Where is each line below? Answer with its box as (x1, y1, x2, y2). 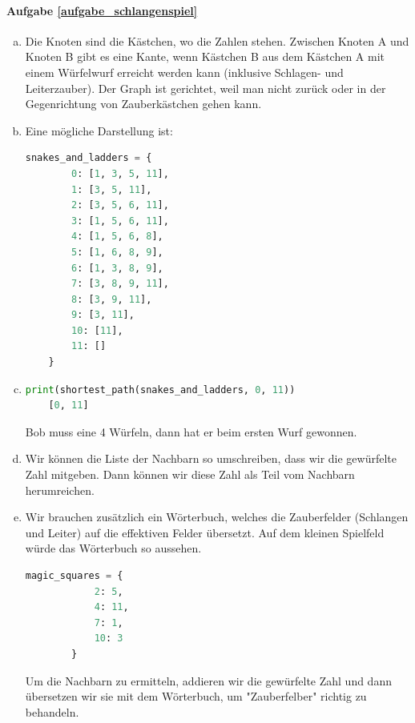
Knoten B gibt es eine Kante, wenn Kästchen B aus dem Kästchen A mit (25, 48, 385, 65)
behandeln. (25, 703, 79, 720)
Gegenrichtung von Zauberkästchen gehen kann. (25, 95, 262, 112)
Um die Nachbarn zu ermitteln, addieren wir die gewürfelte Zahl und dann (25, 672, 392, 689)
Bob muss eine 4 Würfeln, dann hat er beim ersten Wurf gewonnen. (25, 423, 357, 440)
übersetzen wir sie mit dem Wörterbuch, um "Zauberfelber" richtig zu (25, 688, 367, 705)
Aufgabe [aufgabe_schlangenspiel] (6, 2, 198, 18)
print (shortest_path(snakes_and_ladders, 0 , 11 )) (25, 384, 296, 396)
